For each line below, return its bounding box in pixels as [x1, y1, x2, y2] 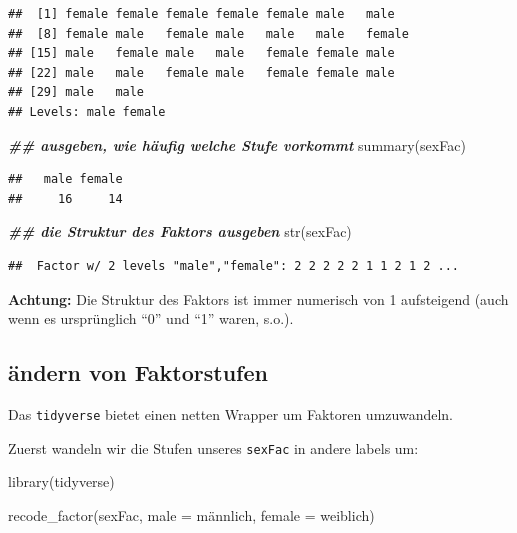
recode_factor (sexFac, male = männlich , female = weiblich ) [8, 504, 375, 525]
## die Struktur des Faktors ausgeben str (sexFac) [8, 221, 352, 242]
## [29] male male [8, 85, 145, 100]
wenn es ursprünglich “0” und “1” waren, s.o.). [8, 308, 294, 329]
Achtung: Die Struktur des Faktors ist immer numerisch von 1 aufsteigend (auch [8, 288, 509, 309]
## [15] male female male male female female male [8, 46, 395, 61]
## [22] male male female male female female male [8, 65, 395, 80]
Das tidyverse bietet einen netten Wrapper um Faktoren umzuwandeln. [8, 403, 453, 424]
